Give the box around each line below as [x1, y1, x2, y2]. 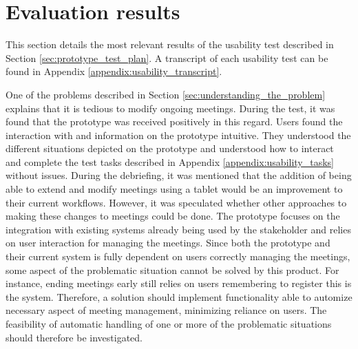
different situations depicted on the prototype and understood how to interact [6, 141, 334, 156]
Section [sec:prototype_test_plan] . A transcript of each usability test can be [6, 50, 328, 65]
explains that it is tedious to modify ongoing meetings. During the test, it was [6, 101, 335, 115]
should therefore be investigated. [6, 330, 143, 344]
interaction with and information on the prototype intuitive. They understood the [6, 127, 351, 142]
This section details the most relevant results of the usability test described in [6, 37, 334, 52]
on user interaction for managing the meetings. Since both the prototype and [6, 235, 330, 250]
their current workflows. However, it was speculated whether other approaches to [6, 195, 347, 209]
